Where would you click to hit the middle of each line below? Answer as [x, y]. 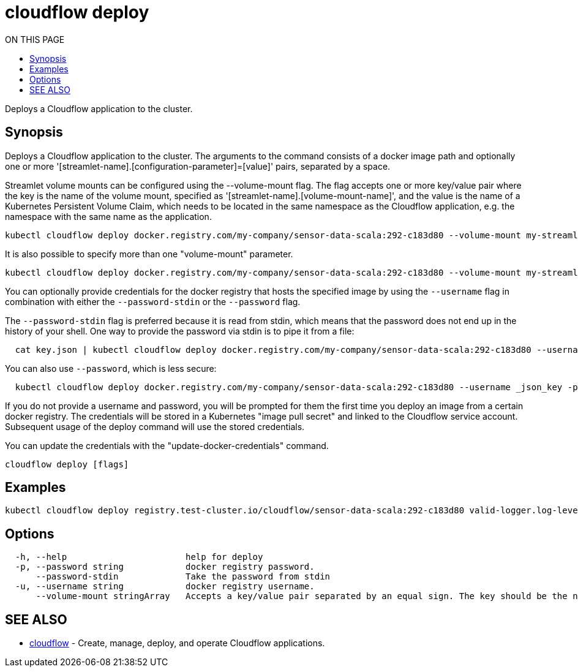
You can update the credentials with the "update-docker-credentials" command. [167, 445]
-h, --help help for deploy [139, 557]
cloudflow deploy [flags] [67, 464]
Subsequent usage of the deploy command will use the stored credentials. [155, 426]
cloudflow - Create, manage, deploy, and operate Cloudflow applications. [177, 643]
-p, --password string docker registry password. [165, 567]
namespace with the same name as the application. [108, 216]
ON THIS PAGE [35, 39]
